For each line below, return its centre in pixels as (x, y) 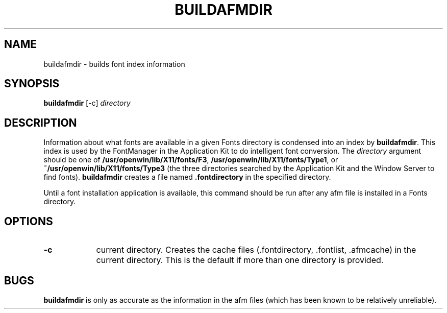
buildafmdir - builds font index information (114, 64)
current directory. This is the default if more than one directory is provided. (240, 260)
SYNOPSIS (32, 84)
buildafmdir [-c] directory (87, 103)
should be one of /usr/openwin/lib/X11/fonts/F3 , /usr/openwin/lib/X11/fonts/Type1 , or (191, 160)
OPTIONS (29, 221)
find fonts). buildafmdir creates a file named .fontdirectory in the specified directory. (187, 177)
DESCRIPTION (41, 123)
